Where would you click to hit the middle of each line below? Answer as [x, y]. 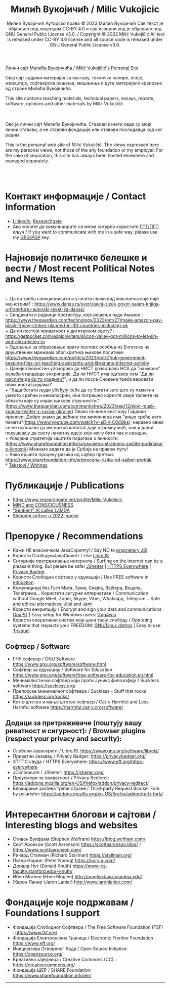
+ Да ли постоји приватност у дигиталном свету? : [60, 331]
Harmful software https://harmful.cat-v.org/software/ [68, 707]
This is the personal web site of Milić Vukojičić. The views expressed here [82, 145]
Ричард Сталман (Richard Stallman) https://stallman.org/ [72, 855]
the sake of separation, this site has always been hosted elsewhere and [80, 155]
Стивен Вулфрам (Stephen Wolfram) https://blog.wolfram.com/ [79, 839]
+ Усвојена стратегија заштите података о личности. [62, 438]
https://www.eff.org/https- [116, 761]
